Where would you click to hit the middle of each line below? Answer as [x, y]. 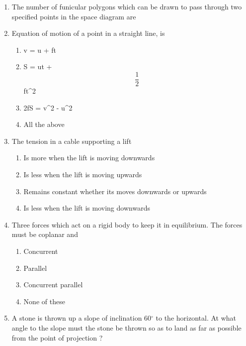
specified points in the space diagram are [74, 16]
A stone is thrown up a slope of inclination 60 [82, 318]
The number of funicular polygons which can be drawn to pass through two [127, 6]
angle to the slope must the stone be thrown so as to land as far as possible [126, 327]
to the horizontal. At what [196, 318]
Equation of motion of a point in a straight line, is [88, 33]
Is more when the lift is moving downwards [89, 158]
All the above [44, 124]
